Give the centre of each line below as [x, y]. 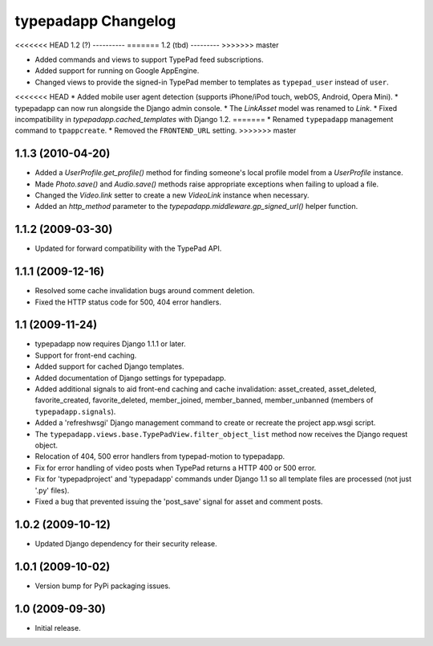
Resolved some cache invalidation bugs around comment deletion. [145, 291]
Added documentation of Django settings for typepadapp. [130, 378]
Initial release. [58, 628]
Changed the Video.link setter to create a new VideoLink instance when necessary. [172, 195]
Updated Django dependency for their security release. [126, 543]
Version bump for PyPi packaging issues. [103, 586]
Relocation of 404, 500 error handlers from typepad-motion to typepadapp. [160, 456]
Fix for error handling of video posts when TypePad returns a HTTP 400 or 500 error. [176, 468]
